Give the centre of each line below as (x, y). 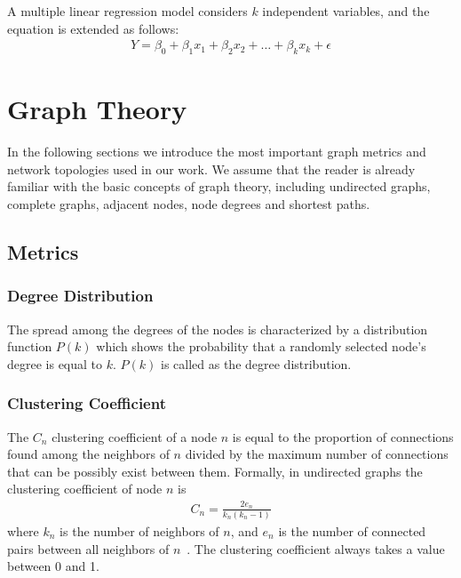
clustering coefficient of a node (135, 436)
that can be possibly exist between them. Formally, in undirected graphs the (215, 471)
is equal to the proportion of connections (343, 436)
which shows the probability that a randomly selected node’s (261, 346)
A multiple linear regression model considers (127, 11)
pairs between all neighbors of (88, 548)
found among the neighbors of (88, 454)
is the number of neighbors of (139, 530)
